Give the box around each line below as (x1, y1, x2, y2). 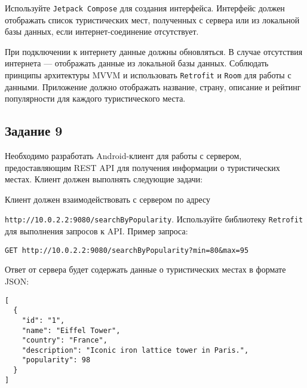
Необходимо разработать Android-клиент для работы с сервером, (5, 149, 242, 162)
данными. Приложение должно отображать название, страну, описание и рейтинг (5, 80, 301, 93)
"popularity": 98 (22, 356, 91, 365)
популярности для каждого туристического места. (5, 92, 186, 105)
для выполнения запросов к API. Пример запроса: (5, 225, 188, 237)
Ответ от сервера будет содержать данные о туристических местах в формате (5, 263, 286, 276)
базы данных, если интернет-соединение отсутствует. (5, 25, 199, 38)
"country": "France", (22, 336, 108, 345)
